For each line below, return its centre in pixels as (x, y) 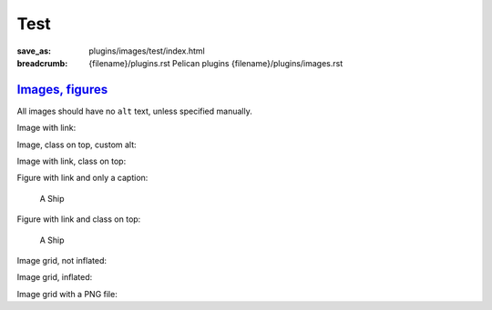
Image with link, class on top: (72, 161)
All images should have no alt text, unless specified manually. (134, 111)
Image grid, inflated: (55, 277)
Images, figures (62, 90)
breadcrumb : (42, 63)
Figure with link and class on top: (79, 219)
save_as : (34, 51)
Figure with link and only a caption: (82, 178)
